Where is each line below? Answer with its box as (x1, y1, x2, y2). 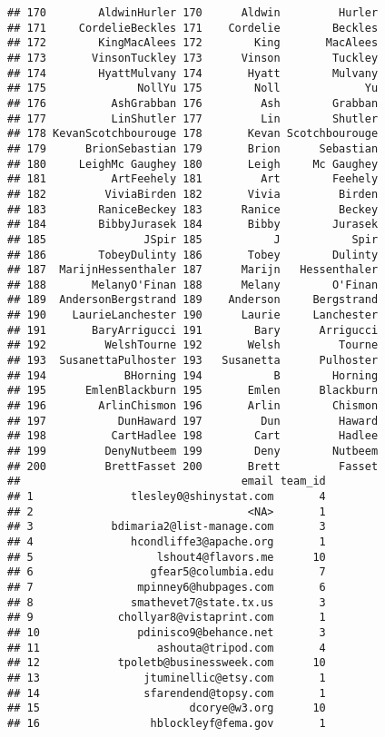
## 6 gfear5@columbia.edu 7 (7, 565, 326, 579)
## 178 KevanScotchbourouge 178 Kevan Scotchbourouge (7, 127, 379, 141)
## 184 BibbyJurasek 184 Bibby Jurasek (7, 218, 379, 231)
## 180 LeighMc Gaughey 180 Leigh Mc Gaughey (7, 157, 379, 171)
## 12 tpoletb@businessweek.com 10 (7, 656, 326, 670)
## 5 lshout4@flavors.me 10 (7, 550, 326, 564)
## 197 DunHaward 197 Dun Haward (7, 414, 379, 427)
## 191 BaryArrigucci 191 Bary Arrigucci (7, 323, 379, 337)
